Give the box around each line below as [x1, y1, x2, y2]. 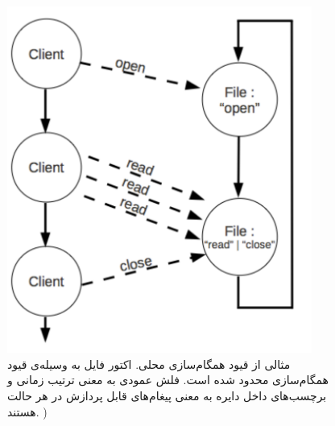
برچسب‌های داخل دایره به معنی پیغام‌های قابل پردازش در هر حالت [7, 387, 327, 403]
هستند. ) [7, 403, 48, 420]
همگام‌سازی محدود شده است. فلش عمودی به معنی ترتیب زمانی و [7, 371, 329, 388]
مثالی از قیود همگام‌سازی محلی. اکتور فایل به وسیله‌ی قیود [7, 355, 291, 372]
